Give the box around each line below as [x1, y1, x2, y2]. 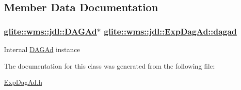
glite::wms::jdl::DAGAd [4, 25, 97, 37]
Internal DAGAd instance [4, 44, 80, 54]
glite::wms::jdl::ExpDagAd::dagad [104, 25, 237, 37]
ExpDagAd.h [4, 77, 42, 87]
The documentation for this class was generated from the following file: [4, 60, 215, 71]
